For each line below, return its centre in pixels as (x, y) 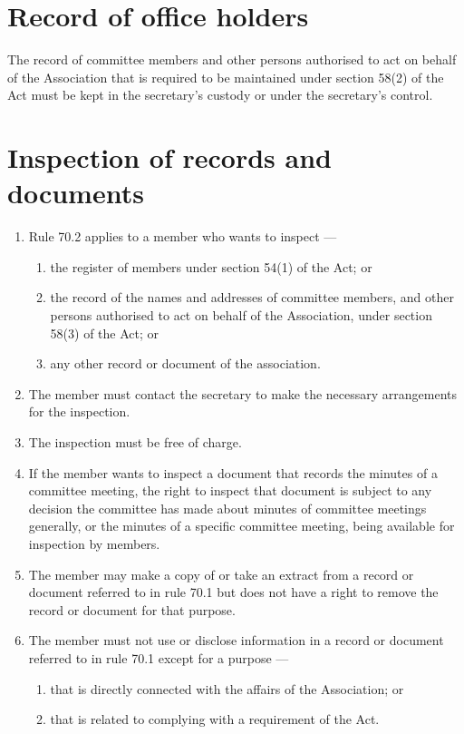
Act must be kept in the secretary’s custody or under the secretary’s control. (220, 95)
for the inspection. (79, 411)
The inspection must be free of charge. (135, 441)
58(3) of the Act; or (105, 333)
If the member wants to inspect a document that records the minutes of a (233, 472)
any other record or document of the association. (185, 363)
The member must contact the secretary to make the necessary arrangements (243, 393)
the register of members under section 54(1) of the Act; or (211, 266)
